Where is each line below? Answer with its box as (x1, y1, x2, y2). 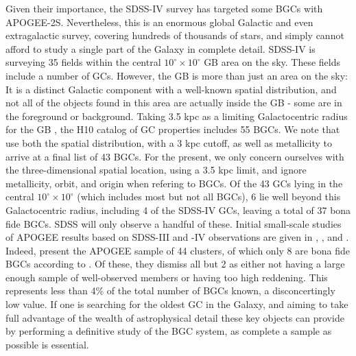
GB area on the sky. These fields (204, 55, 340, 69)
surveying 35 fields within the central (5, 55, 161, 69)
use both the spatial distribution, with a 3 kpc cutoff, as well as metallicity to (5, 135, 333, 150)
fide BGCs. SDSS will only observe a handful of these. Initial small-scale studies (5, 216, 342, 230)
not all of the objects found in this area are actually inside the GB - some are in (5, 95, 342, 110)
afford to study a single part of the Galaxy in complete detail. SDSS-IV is (5, 41, 316, 56)
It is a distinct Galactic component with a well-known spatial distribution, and (5, 82, 337, 96)
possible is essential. (5, 337, 89, 351)
